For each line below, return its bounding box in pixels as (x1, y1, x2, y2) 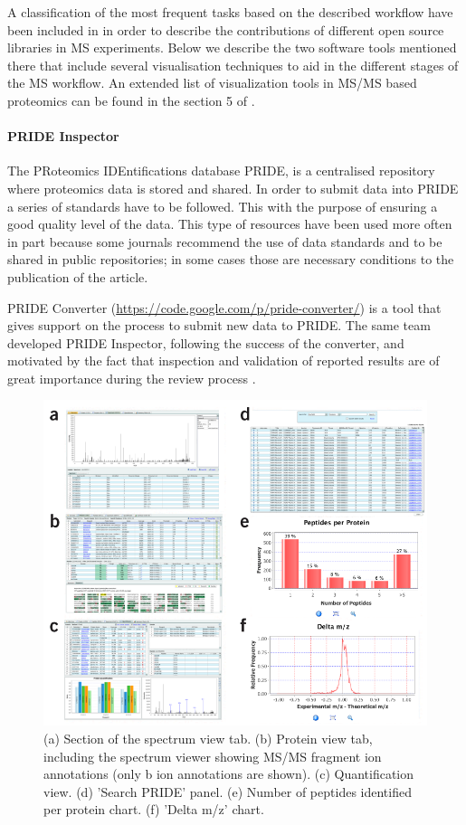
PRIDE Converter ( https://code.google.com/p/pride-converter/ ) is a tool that (7, 298, 442, 317)
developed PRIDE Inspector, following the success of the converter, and (7, 333, 404, 352)
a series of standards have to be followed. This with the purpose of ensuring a (7, 196, 438, 215)
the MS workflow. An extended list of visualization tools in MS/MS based (7, 73, 417, 92)
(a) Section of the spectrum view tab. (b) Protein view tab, (43, 728, 373, 747)
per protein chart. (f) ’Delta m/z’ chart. (43, 800, 264, 819)
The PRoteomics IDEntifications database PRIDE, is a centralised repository (7, 161, 435, 180)
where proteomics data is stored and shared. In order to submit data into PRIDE (7, 178, 459, 197)
